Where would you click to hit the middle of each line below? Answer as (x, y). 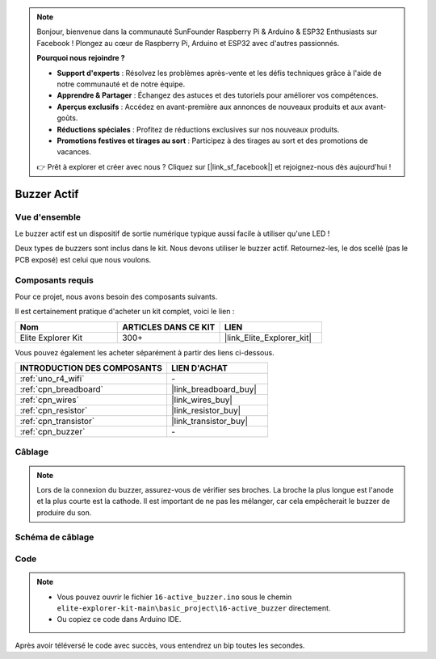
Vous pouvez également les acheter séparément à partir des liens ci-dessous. (145, 352)
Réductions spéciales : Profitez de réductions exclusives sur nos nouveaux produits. (198, 129)
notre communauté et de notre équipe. (121, 84)
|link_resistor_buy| (206, 410)
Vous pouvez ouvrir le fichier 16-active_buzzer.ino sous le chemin (174, 597)
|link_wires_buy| (202, 400)
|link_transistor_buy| (209, 421)
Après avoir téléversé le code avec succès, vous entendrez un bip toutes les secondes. (160, 645)
